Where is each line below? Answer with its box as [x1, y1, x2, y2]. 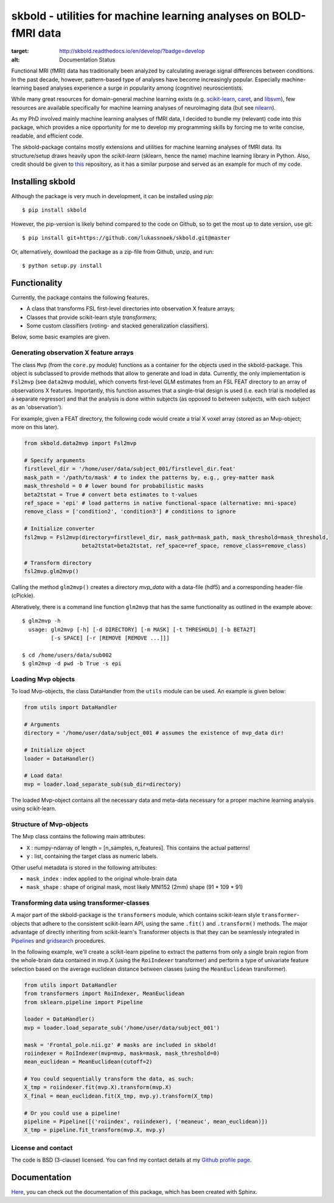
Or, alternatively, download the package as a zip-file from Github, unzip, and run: [11, 248, 214, 255]
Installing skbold [11, 176, 76, 187]
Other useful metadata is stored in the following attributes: [11, 863, 158, 871]
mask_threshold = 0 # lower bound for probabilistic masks [24, 482, 204, 490]
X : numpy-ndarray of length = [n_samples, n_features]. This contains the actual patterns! [26, 844, 250, 851]
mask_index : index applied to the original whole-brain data [26, 875, 178, 882]
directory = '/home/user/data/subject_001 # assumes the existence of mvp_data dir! [24, 729, 284, 737]
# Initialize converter [24, 525, 96, 532]
